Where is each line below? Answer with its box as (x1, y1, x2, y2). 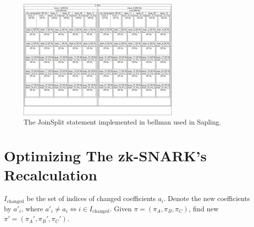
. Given (110, 203, 132, 213)
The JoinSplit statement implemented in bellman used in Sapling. (24, 117, 221, 127)
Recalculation (4, 165, 98, 185)
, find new (188, 203, 219, 213)
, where (21, 203, 43, 213)
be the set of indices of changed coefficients (26, 193, 156, 203)
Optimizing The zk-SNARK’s (4, 146, 207, 166)
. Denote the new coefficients (163, 193, 250, 203)
